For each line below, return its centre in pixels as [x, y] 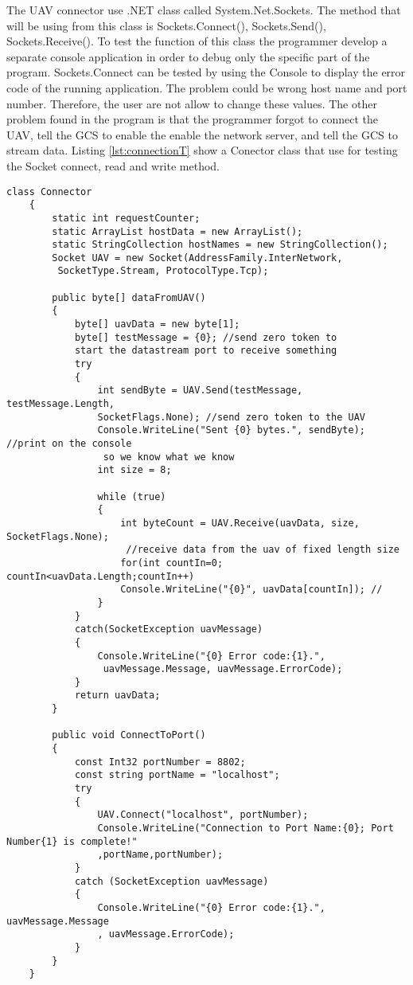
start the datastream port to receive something [206, 351]
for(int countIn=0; [172, 563]
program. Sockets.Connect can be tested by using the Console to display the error [206, 72]
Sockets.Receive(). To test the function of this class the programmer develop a [197, 41]
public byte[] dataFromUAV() [129, 297]
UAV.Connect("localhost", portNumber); [203, 815]
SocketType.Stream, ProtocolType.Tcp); [163, 271]
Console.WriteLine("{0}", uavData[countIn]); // [251, 590]
